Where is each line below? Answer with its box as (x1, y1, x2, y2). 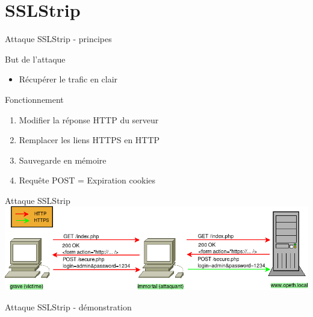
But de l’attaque (5, 52, 66, 65)
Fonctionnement (5, 93, 64, 105)
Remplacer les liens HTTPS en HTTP (19, 134, 160, 146)
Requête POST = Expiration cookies (19, 174, 156, 186)
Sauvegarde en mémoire (19, 153, 107, 166)
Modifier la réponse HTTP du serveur (19, 113, 159, 126)
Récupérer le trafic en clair (19, 73, 118, 85)
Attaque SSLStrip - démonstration (5, 301, 132, 313)
